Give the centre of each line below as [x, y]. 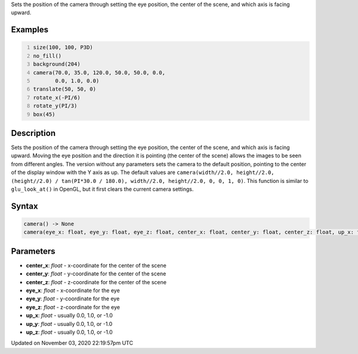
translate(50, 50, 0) [65, 89]
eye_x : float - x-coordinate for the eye [73, 291]
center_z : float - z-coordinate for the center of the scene [96, 282]
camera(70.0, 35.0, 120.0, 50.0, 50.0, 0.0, [99, 72]
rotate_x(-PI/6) [57, 97]
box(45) [44, 114]
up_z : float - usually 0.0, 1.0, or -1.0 [69, 332]
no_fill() [47, 56]
